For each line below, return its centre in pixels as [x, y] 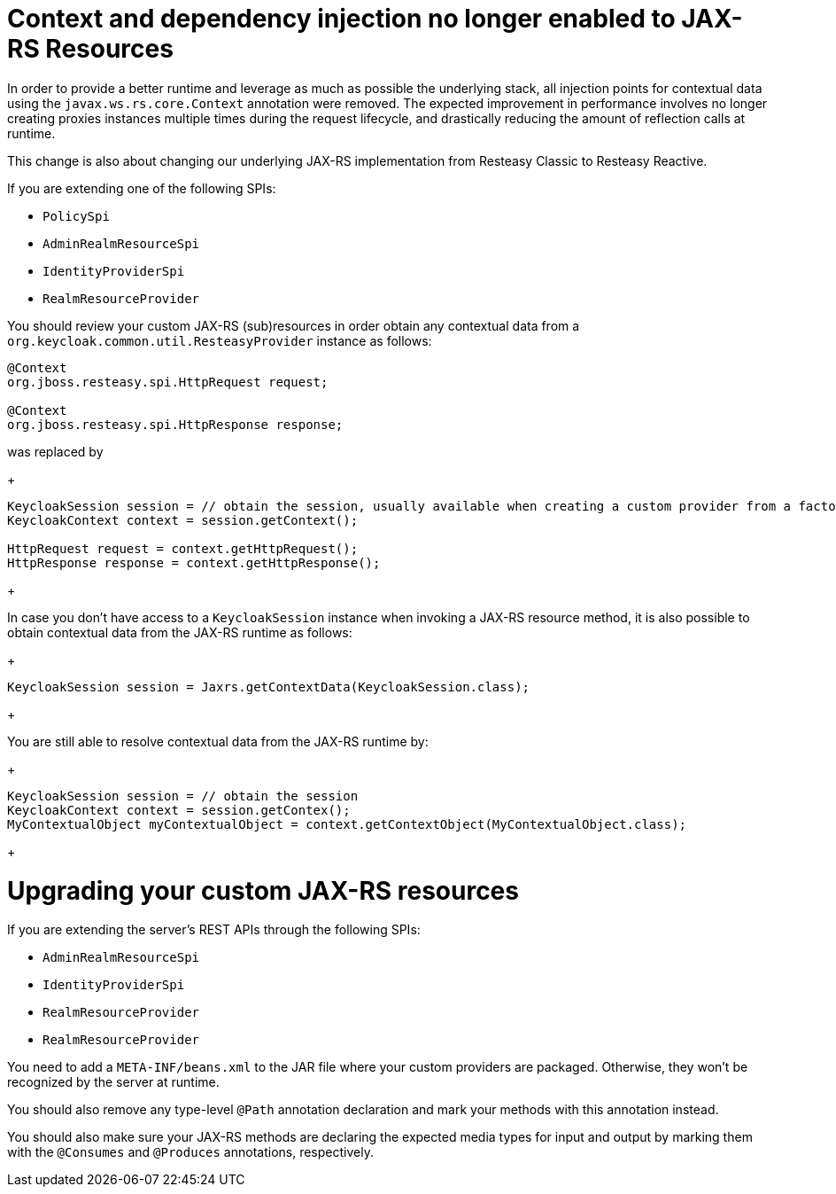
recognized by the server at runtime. [113, 1082]
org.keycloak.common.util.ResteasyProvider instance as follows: [220, 340]
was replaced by [55, 451]
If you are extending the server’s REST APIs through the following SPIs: [214, 930]
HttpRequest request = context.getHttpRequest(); [183, 548]
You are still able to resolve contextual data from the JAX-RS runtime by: [218, 741]
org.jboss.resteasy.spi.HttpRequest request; [168, 382]
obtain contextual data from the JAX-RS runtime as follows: [180, 632]
